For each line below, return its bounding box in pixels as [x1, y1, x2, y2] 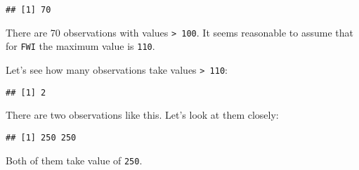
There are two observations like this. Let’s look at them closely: [6, 107, 279, 122]
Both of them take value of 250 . [6, 152, 143, 167]
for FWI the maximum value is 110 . [6, 39, 155, 53]
